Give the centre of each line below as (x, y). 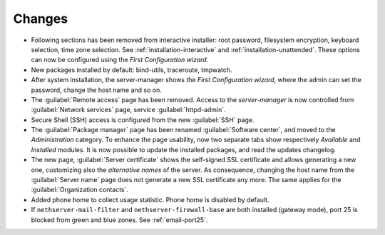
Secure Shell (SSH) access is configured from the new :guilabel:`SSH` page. (143, 120)
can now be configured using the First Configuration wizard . (120, 60)
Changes (40, 19)
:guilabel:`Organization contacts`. (79, 190)
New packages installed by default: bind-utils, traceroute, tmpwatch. (132, 70)
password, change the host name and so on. (96, 90)
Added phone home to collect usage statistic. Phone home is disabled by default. (150, 199)
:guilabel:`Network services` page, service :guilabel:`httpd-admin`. (128, 110)
